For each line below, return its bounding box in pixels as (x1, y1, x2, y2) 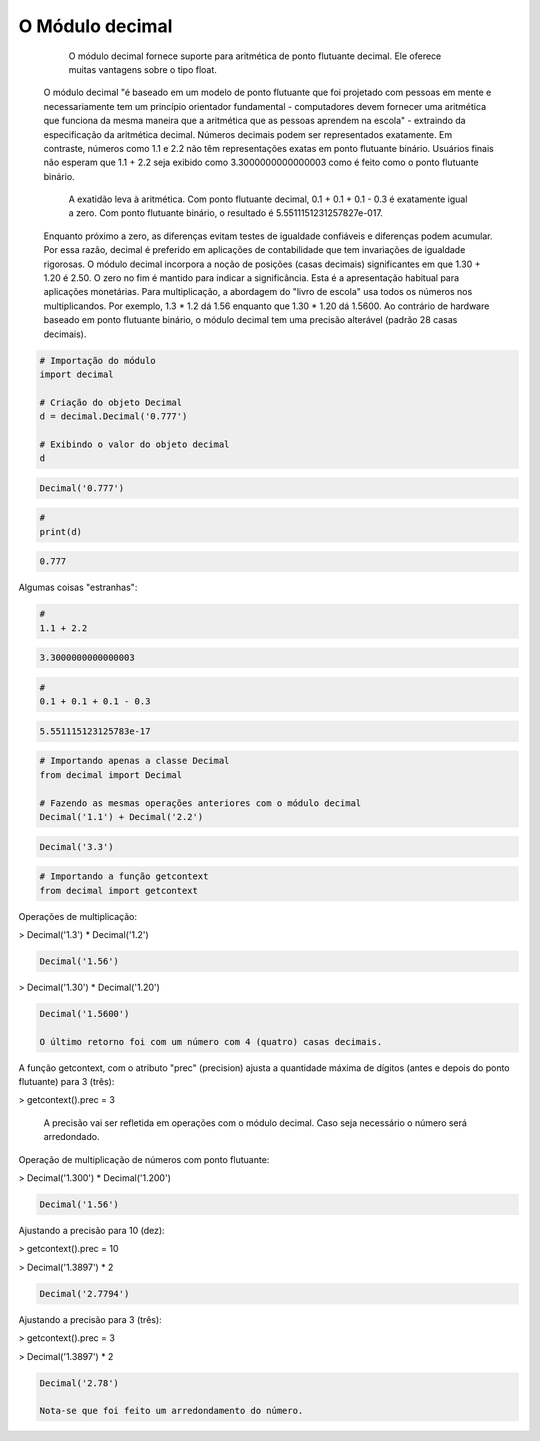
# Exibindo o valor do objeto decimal (39, 438, 230, 450)
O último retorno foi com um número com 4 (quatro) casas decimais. (39, 1036, 383, 1047)
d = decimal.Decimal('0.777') (39, 411, 188, 422)
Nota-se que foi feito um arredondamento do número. (39, 1405, 304, 1417)
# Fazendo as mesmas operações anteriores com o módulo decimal (39, 797, 362, 809)
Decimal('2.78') (39, 1377, 120, 1389)
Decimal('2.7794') (39, 1288, 130, 1299)
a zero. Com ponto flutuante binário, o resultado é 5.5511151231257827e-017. (68, 207, 384, 219)
